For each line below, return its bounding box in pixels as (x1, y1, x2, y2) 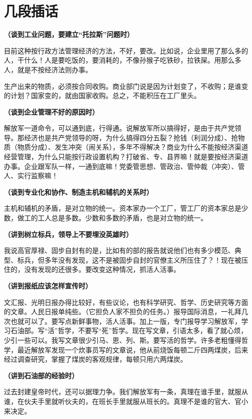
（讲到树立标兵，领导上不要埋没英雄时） (4, 229, 133, 239)
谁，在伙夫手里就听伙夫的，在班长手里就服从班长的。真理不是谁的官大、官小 (4, 396, 248, 406)
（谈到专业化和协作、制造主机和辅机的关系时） (4, 186, 153, 197)
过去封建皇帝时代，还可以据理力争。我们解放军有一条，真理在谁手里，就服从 (4, 386, 248, 397)
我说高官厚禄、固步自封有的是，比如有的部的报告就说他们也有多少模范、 (4, 245, 235, 255)
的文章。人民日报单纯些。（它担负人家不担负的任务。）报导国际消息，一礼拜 (4, 306, 241, 317)
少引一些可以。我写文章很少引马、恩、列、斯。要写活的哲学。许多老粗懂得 (4, 335, 241, 345)
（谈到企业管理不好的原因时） (4, 106, 99, 117)
